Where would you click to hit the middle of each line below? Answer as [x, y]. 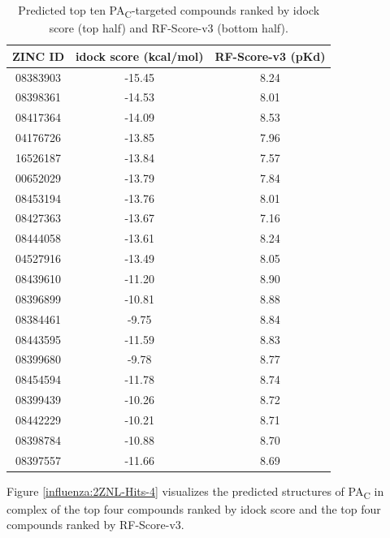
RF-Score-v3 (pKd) [270, 56]
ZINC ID [38, 56]
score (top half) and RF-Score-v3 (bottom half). [169, 28]
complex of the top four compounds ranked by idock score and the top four [194, 508]
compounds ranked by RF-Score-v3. [95, 525]
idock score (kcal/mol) [140, 56]
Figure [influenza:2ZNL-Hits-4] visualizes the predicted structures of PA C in [195, 492]
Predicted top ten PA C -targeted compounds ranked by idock [169, 11]
